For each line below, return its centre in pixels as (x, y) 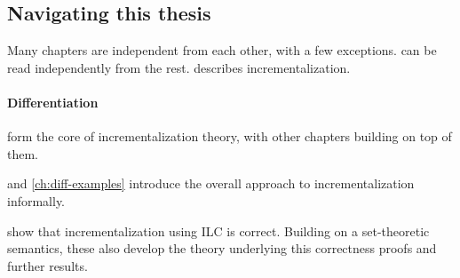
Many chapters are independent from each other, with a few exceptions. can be (222, 50)
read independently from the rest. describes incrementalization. (179, 67)
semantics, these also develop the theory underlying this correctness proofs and (222, 248)
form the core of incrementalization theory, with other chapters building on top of (230, 136)
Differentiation (53, 102)
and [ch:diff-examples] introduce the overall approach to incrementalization (211, 183)
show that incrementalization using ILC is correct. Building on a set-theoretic (218, 230)
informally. (36, 200)
